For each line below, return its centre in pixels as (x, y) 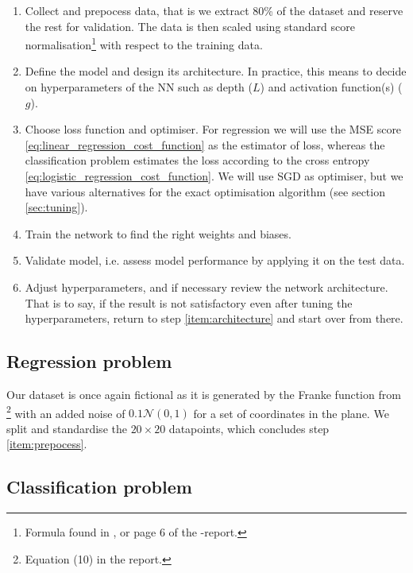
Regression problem (89, 361)
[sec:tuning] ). (56, 207)
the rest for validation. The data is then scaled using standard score (190, 26)
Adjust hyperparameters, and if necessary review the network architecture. (206, 286)
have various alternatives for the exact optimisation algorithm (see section (205, 191)
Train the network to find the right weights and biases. (158, 233)
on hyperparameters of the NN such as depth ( (139, 87)
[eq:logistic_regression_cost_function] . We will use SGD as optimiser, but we (214, 176)
